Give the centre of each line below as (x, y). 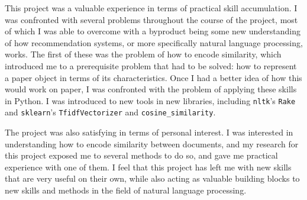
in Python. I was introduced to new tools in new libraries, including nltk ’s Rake (150, 100)
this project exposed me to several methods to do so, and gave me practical (141, 155)
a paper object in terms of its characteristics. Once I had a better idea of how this (153, 77)
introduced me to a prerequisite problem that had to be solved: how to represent (151, 65)
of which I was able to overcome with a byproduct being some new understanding (153, 31)
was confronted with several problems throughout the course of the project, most (151, 19)
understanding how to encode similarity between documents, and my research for (152, 143)
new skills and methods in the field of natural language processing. (126, 190)
